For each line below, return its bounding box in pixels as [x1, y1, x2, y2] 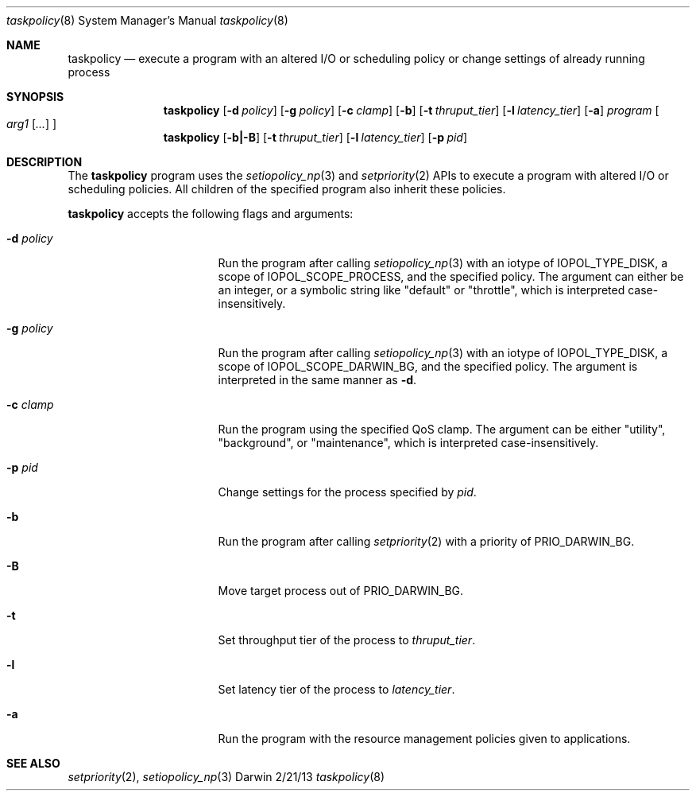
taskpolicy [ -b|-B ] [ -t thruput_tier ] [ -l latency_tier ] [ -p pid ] [163, 130, 468, 144]
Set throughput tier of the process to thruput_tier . [218, 633, 476, 647]
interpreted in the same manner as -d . [218, 373, 417, 387]
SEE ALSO [6, 756, 60, 770]
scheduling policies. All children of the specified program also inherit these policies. [68, 182, 506, 196]
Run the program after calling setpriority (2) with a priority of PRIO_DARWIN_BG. [218, 535, 635, 548]
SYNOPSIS [6, 90, 64, 103]
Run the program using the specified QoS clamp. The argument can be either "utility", [218, 422, 666, 436]
